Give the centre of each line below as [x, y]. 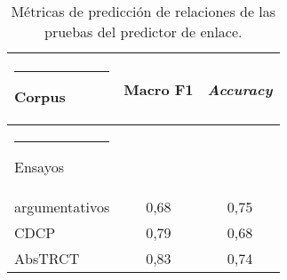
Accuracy [240, 89]
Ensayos [39, 167]
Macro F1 [159, 89]
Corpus [40, 96]
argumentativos [62, 207]
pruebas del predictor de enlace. [143, 32]
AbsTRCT [47, 258]
